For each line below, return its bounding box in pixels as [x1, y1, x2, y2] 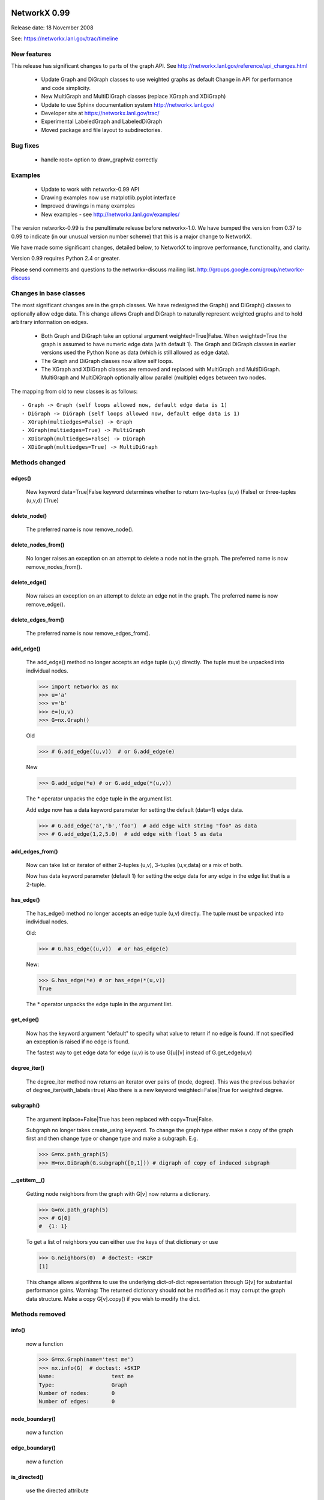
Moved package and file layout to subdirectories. [41, 126, 162, 133]
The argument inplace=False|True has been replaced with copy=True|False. [26, 1115, 214, 1123]
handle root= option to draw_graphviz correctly [41, 156, 158, 163]
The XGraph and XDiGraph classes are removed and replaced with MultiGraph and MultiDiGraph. [41, 366, 281, 373]
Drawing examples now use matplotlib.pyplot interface [41, 194, 176, 201]
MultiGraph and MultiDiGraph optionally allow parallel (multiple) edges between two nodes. [41, 374, 266, 381]
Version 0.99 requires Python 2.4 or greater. [11, 255, 120, 262]
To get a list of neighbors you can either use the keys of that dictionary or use [26, 1238, 218, 1246]
